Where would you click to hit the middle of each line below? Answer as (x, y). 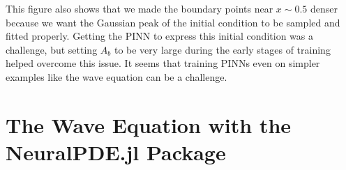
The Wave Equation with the (149, 124)
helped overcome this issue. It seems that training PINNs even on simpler (163, 63)
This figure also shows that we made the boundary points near (140, 8)
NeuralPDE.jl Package (116, 152)
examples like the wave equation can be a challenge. (116, 76)
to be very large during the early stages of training (222, 49)
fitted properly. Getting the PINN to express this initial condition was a (159, 36)
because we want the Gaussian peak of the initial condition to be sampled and (173, 22)
